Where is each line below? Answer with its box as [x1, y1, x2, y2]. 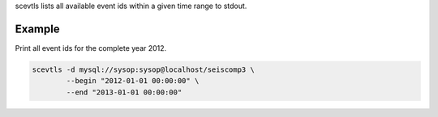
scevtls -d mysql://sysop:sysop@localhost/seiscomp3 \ [32, 65, 255, 74]
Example [15, 22, 60, 36]
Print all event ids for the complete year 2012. [15, 43, 167, 52]
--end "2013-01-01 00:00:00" [66, 87, 182, 97]
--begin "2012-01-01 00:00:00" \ [66, 77, 200, 86]
